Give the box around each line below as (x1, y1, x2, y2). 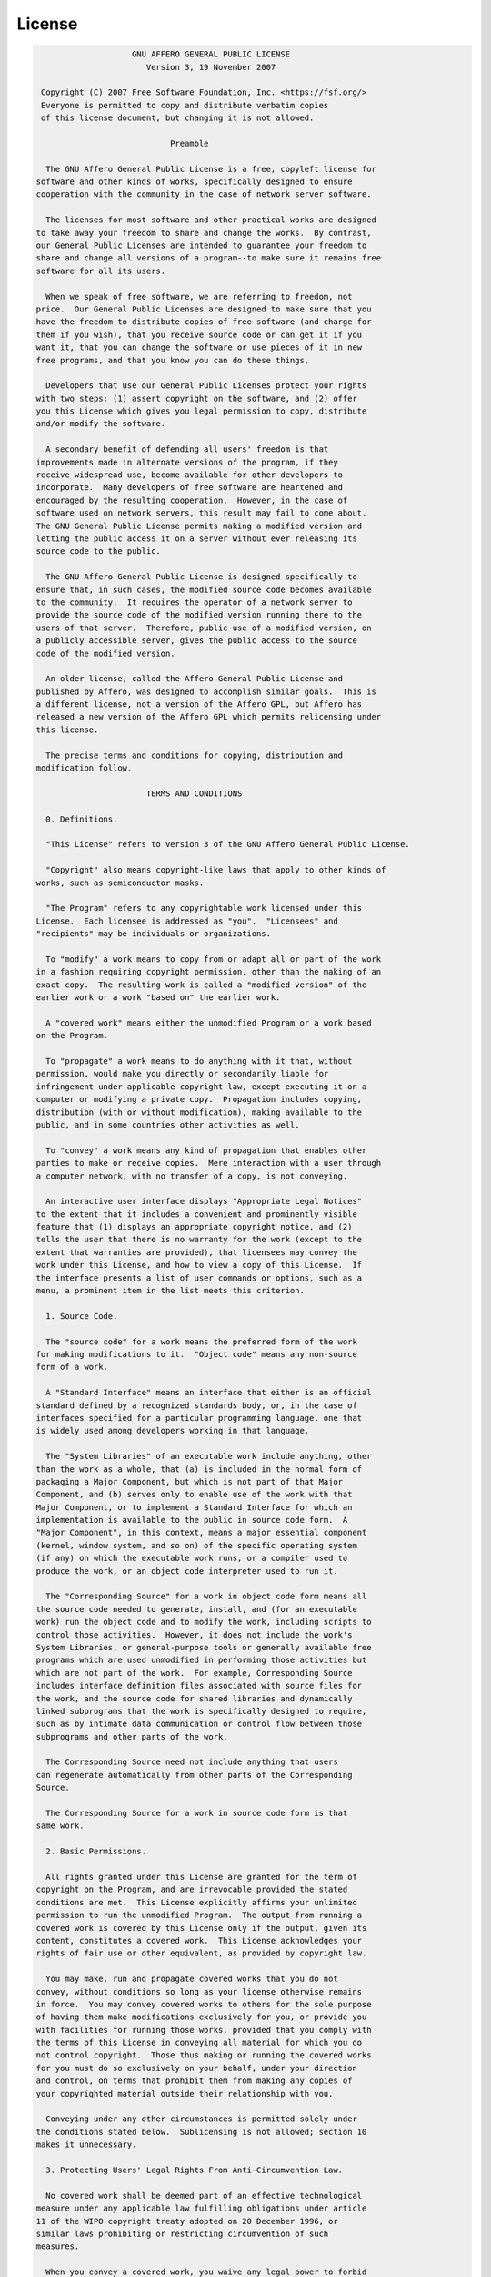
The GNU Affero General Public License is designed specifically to (45, 572, 358, 582)
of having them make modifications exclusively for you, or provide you (35, 2012, 367, 2022)
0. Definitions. (45, 813, 118, 824)
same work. (35, 1821, 85, 1831)
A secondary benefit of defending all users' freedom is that (45, 444, 329, 454)
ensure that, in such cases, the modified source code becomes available (35, 584, 372, 595)
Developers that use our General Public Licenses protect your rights (45, 381, 367, 391)
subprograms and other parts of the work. (35, 1731, 228, 1741)
